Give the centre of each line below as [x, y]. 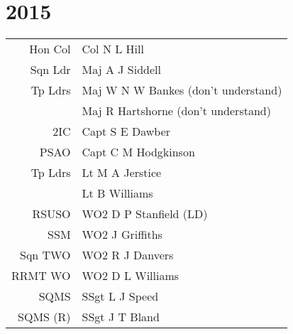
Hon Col [50, 49]
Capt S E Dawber [126, 131]
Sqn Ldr [50, 70]
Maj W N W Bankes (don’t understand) [182, 90]
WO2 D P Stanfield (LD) [145, 214]
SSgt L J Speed [120, 296]
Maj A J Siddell [121, 70]
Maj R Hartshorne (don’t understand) [176, 111]
